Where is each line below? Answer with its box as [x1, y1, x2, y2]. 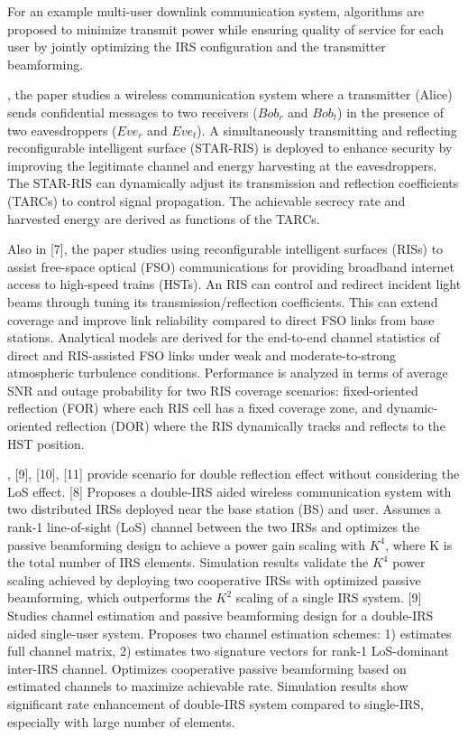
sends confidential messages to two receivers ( [7, 102, 258, 121]
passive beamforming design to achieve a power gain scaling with [7, 535, 366, 554]
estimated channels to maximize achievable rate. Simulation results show [7, 676, 408, 695]
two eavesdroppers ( [7, 120, 117, 139]
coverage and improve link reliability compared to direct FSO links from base [7, 310, 435, 329]
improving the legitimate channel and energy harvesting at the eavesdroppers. [7, 155, 437, 174]
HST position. [7, 434, 85, 452]
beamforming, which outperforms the [7, 588, 212, 607]
